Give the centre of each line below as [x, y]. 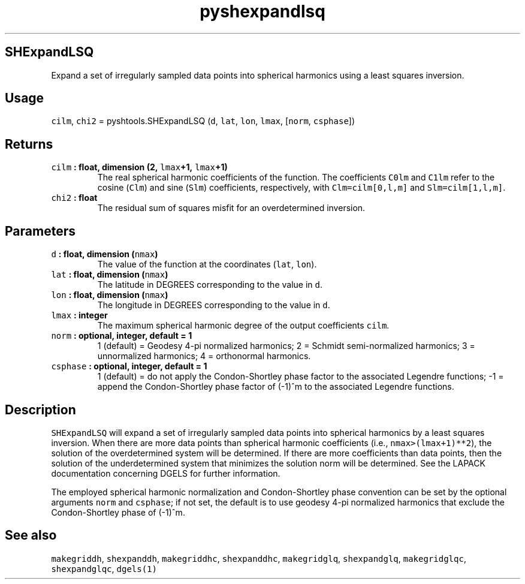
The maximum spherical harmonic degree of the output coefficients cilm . [243, 326]
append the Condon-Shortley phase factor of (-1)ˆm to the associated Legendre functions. [276, 387]
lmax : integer [79, 315]
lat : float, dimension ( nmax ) [110, 275]
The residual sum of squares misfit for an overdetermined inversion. [231, 208]
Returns [29, 144]
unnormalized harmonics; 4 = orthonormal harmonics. [204, 356]
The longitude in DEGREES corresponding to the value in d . [214, 305]
